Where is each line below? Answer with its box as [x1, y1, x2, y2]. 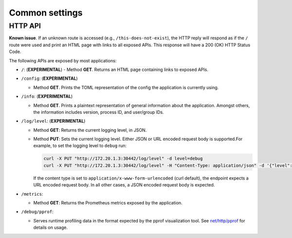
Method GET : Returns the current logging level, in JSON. [33, 127, 147, 133]
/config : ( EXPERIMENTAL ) [21, 75, 78, 81]
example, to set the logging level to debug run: [33, 143, 127, 148]
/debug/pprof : [21, 209, 54, 215]
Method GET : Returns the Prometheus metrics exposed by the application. [33, 200, 182, 205]
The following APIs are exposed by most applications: [9, 57, 117, 63]
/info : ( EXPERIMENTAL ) [21, 93, 73, 99]
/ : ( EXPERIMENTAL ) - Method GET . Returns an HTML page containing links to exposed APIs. [21, 66, 209, 73]
